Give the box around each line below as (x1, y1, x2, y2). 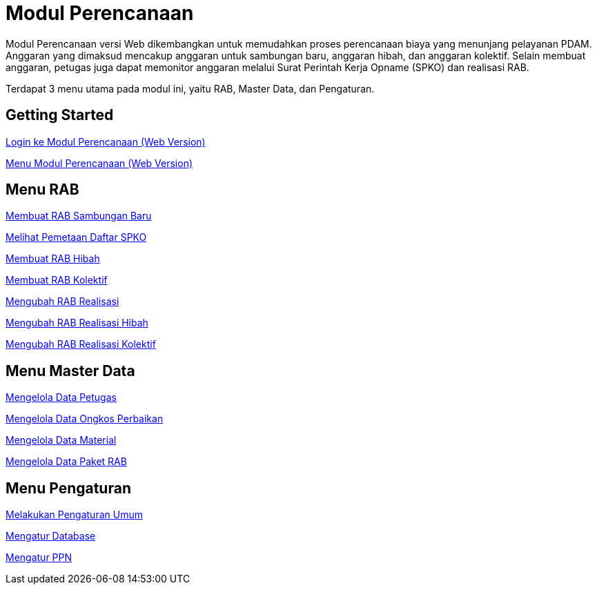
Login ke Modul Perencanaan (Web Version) (6, 135, 206, 148)
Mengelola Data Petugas (6, 391, 117, 404)
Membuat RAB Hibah (6, 253, 100, 265)
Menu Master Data (6, 362, 135, 380)
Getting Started (6, 106, 114, 124)
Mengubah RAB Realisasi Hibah (6, 317, 148, 329)
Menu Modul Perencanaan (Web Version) (6, 157, 193, 169)
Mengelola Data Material (6, 434, 117, 446)
